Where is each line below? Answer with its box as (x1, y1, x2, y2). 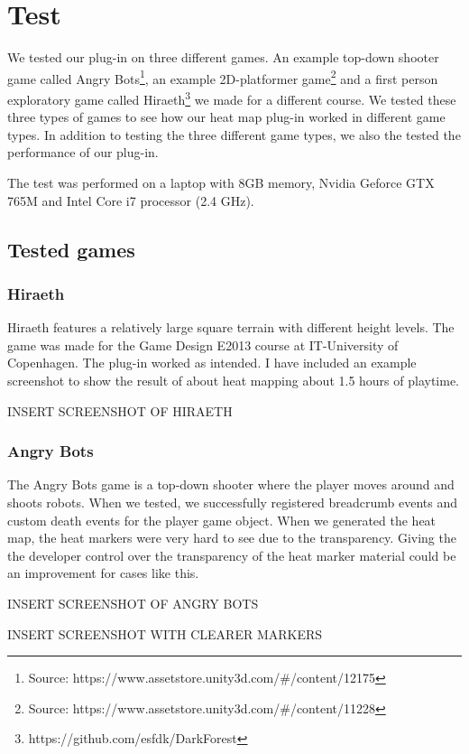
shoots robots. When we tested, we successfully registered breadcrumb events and (7, 492, 457, 511)
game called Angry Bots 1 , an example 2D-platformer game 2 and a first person (7, 66, 438, 88)
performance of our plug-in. (7, 143, 159, 162)
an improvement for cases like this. (7, 563, 199, 582)
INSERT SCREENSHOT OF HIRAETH (7, 401, 233, 420)
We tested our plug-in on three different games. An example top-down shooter (7, 48, 439, 67)
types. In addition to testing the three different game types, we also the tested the (7, 125, 461, 144)
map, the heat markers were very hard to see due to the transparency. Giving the (7, 528, 456, 547)
